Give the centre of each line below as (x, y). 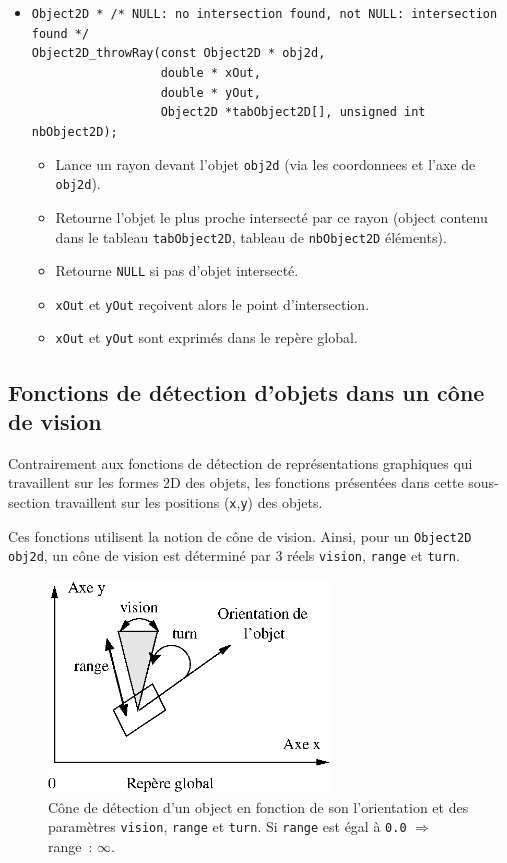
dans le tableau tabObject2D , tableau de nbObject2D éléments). (251, 236)
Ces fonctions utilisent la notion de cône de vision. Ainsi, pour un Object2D (240, 535)
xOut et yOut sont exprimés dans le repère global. (206, 337)
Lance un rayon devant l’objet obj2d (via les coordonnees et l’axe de (265, 163)
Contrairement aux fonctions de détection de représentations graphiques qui (240, 462)
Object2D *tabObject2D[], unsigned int (293, 112)
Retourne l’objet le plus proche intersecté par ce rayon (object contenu (271, 216)
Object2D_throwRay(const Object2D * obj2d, (178, 53)
